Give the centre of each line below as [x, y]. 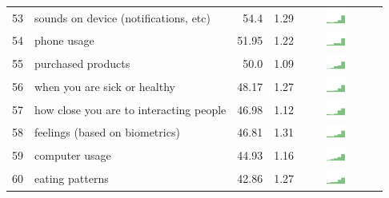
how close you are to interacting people [130, 109]
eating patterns [72, 178]
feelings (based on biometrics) [107, 132]
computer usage [73, 155]
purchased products [82, 63]
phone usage [64, 40]
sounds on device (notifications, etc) [122, 17]
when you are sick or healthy [105, 86]
